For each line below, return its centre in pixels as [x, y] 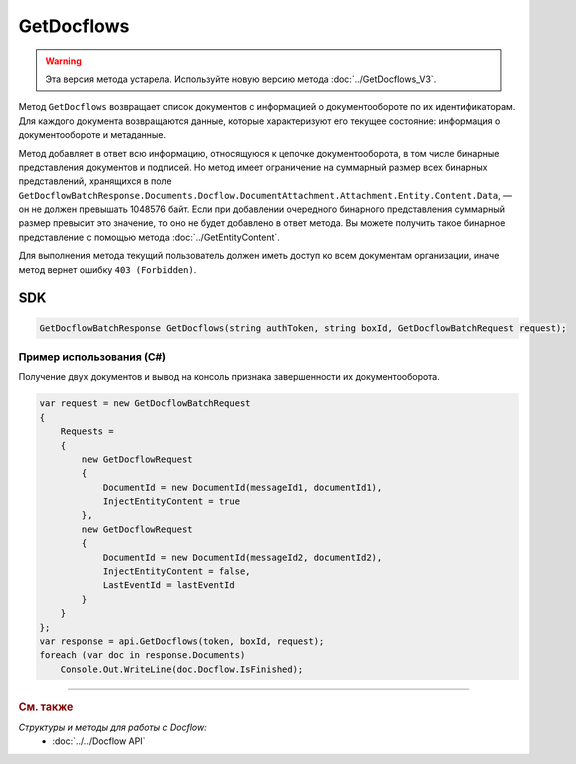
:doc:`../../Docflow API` [99, 741]
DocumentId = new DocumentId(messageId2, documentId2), [242, 557]
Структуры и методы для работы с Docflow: [112, 727]
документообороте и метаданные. [92, 135]
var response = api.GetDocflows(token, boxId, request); [182, 641]
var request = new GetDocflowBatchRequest [145, 403]
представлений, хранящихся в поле [95, 181]
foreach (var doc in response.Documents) [142, 655]
